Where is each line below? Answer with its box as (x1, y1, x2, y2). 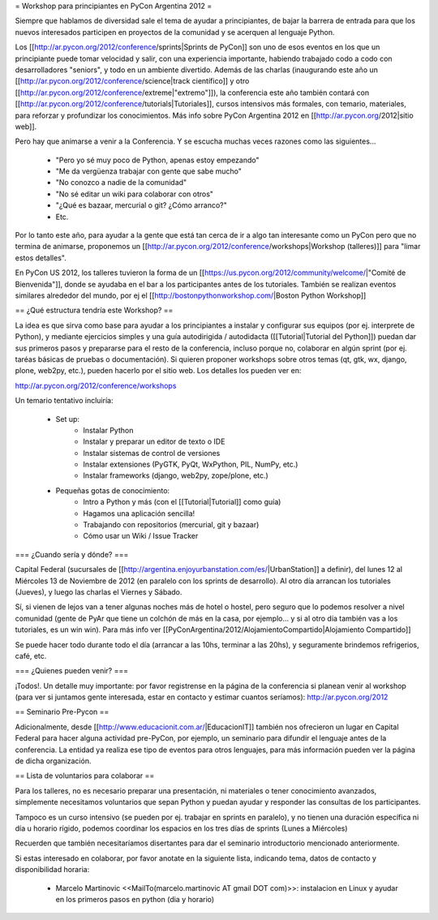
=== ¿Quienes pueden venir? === (15, 666, 129, 676)
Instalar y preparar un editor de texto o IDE (83, 436, 225, 446)
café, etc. (15, 651, 47, 660)
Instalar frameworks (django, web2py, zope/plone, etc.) (83, 471, 269, 480)
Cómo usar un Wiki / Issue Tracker (83, 531, 199, 541)
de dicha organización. (15, 756, 92, 766)
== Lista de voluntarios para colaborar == (15, 771, 155, 780)
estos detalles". (15, 252, 67, 263)
